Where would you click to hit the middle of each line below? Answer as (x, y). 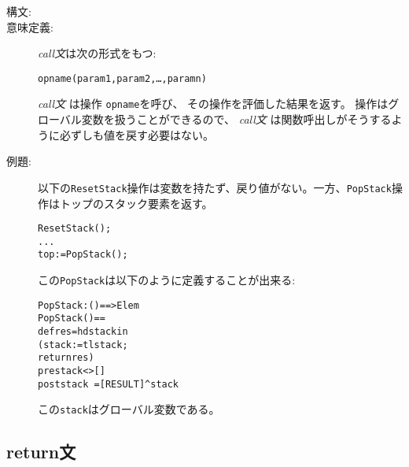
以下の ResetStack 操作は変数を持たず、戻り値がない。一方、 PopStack (215, 187)
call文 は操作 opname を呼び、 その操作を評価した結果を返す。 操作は (213, 104)
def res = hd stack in (83, 332)
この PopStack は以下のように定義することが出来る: (167, 280)
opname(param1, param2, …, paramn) (122, 78)
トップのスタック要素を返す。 (136, 203)
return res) (66, 358)
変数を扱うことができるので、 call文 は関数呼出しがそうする (236, 119)
